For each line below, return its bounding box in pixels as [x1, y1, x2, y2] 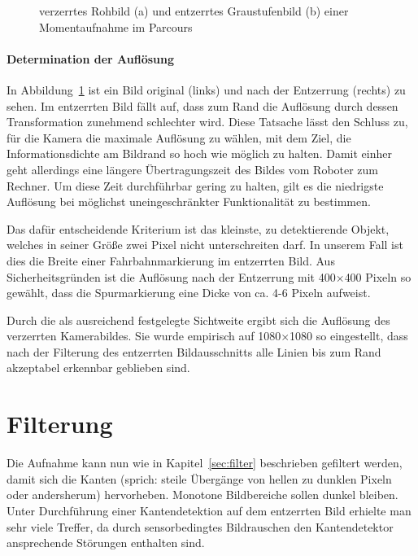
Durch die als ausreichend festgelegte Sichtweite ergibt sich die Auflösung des [7, 311, 390, 328]
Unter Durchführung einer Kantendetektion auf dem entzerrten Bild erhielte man [7, 501, 411, 519]
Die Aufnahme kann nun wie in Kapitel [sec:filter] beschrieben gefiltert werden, [7, 454, 403, 471]
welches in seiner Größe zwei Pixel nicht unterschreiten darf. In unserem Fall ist [7, 236, 403, 253]
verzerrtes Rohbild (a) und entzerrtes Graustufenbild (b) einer [39, 2, 349, 19]
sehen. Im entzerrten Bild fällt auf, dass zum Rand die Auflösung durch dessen [7, 97, 398, 114]
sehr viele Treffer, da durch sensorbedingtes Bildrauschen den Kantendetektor [7, 518, 394, 535]
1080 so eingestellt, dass [290, 327, 408, 344]
